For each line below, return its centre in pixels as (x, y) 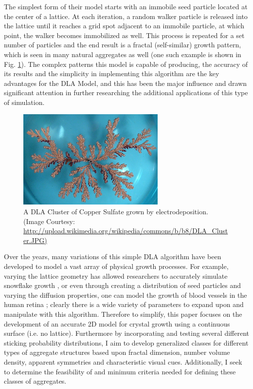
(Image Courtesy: (49, 221)
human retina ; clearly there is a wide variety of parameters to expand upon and (124, 304)
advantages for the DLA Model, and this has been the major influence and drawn (125, 83)
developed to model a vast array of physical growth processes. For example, (116, 266)
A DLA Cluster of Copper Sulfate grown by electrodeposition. (116, 212)
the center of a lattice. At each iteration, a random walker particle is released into (126, 16)
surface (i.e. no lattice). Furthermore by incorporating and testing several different (126, 333)
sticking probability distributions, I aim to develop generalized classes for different (126, 342)
